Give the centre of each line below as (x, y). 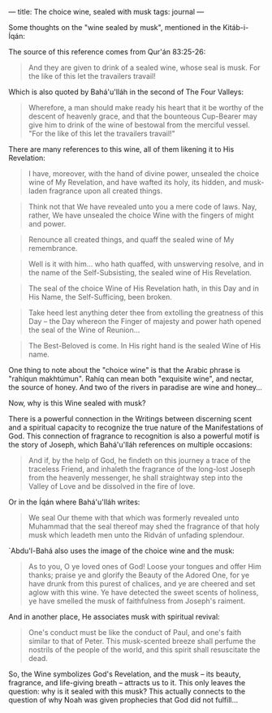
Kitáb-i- (236, 27)
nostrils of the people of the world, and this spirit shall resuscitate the (144, 650)
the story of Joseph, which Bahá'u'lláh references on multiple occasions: (130, 445)
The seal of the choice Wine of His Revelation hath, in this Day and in (144, 288)
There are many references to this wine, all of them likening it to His (121, 149)
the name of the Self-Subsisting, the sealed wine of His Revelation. (140, 272)
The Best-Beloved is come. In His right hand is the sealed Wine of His (145, 346)
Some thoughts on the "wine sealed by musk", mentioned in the (115, 27)
